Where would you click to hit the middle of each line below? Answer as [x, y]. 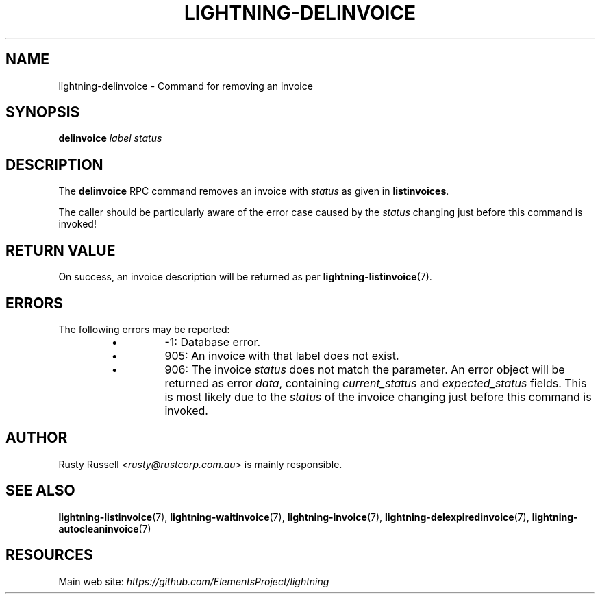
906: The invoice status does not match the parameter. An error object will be [365, 369]
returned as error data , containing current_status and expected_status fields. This [376, 383]
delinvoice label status [110, 138]
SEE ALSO [40, 491]
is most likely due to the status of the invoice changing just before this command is [378, 396]
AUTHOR [37, 438]
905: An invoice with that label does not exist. [282, 355]
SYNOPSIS [43, 112]
